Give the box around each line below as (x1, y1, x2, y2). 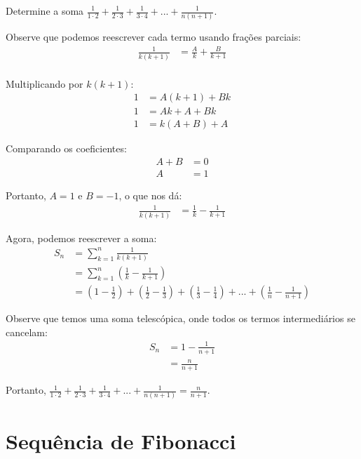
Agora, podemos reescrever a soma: (6, 230, 157, 245)
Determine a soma (6, 4, 84, 18)
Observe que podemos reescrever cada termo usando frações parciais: (6, 29, 301, 44)
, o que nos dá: (118, 188, 182, 203)
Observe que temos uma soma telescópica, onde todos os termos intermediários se (6, 311, 355, 326)
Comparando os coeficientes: (6, 141, 127, 156)
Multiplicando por (6, 76, 83, 91)
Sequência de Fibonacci (6, 426, 236, 455)
